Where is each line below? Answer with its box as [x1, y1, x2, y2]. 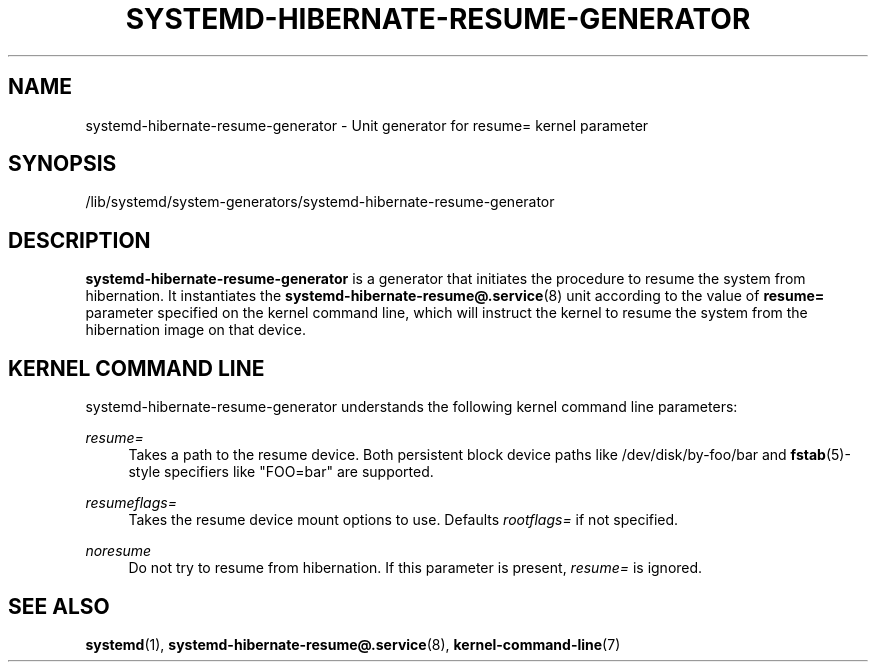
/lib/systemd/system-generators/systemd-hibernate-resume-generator [85, 193, 555, 211]
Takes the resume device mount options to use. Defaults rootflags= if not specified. [128, 511, 679, 529]
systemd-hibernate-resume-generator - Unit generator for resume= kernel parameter [85, 116, 649, 134]
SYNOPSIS [8, 151, 117, 177]
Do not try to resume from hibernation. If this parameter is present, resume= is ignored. [128, 559, 703, 577]
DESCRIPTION [8, 227, 151, 253]
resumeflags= [85, 494, 177, 512]
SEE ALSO [8, 593, 110, 619]
